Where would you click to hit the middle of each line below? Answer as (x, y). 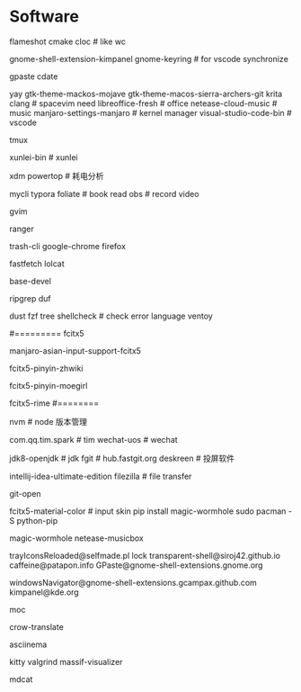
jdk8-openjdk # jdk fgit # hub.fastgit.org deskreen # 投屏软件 (122, 458)
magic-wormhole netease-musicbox (76, 538)
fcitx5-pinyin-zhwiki (46, 368)
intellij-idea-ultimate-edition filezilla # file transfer (101, 476)
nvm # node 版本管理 (49, 421)
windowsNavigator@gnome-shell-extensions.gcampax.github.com (133, 582)
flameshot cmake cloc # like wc (68, 41)
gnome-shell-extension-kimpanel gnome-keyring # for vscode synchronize (149, 58)
